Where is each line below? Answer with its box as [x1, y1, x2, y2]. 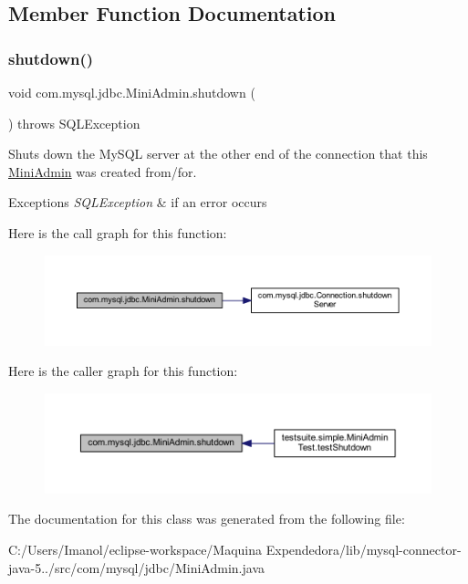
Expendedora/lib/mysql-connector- [265, 539, 462, 558]
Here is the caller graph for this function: [8, 361, 238, 381]
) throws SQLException [8, 113, 140, 132]
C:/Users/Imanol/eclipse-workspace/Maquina [8, 539, 263, 558]
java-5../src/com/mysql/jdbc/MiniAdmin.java [8, 558, 265, 577]
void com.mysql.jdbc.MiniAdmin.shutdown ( [8, 83, 255, 101]
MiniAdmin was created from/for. [8, 162, 197, 181]
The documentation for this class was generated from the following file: [8, 509, 405, 528]
